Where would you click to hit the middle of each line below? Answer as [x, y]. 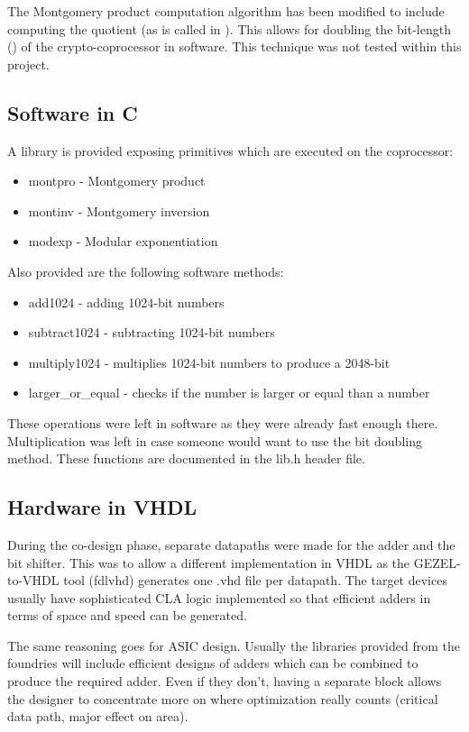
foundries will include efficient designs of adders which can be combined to [213, 663]
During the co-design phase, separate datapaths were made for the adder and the [231, 544]
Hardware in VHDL [102, 507]
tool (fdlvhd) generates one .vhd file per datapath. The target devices [255, 580]
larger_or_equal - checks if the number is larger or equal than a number [229, 393]
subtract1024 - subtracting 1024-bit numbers [152, 332]
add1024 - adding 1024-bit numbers [126, 302]
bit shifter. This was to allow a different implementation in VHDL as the [209, 562]
